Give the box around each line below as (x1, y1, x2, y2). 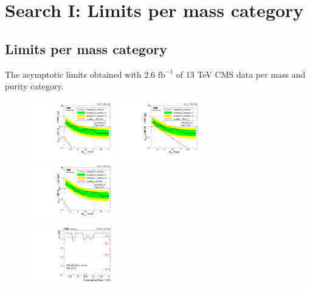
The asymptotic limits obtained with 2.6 (5, 67, 156, 80)
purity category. (5, 80, 64, 92)
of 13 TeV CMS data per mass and (176, 67, 306, 80)
